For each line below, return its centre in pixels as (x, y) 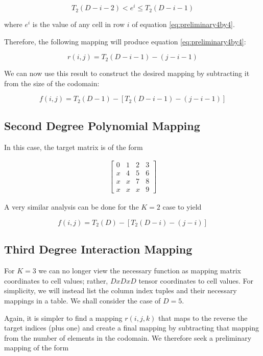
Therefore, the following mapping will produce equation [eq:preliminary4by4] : (125, 41)
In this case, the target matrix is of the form (74, 147)
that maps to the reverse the (203, 317)
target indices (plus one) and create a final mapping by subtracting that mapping (131, 328)
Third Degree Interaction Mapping (98, 249)
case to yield (182, 207)
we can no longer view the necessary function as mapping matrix (140, 271)
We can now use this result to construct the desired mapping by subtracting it (127, 73)
